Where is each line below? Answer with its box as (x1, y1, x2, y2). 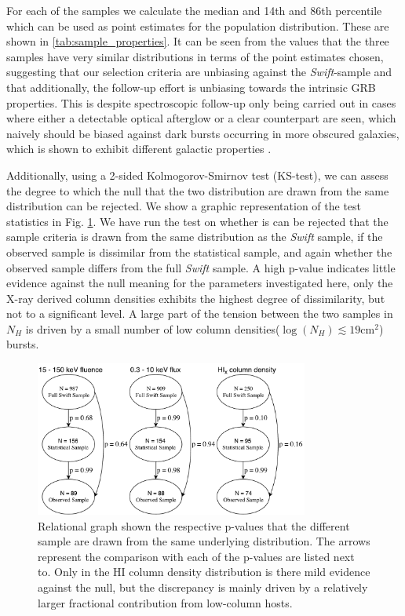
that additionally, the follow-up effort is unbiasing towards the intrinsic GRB (6, 78, 376, 95)
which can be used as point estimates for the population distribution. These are (6, 17, 389, 34)
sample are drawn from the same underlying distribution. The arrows (38, 533, 370, 549)
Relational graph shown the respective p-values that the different (38, 517, 350, 534)
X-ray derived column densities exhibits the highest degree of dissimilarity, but (6, 290, 385, 306)
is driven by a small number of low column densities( (25, 320, 280, 337)
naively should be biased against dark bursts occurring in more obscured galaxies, (6, 125, 400, 141)
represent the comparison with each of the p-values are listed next (38, 548, 355, 564)
